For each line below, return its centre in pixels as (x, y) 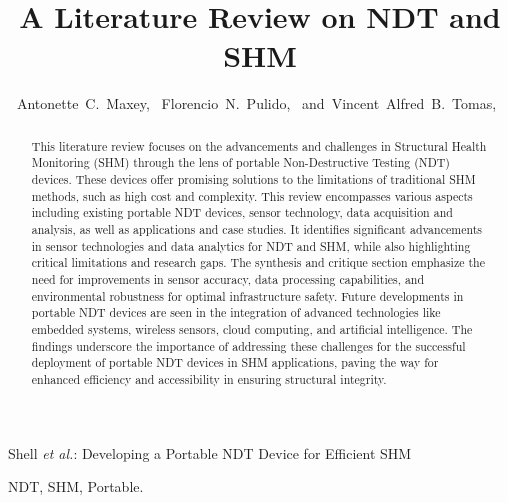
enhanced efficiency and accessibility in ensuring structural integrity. (209, 378)
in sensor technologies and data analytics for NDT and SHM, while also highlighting (251, 245)
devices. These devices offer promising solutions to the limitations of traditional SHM (253, 179)
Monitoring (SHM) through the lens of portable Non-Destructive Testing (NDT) (240, 162)
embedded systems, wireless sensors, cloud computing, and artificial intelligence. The (252, 328)
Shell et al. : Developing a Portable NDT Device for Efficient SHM (210, 452)
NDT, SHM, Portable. (76, 486)
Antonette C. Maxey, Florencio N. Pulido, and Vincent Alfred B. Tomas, (256, 103)
